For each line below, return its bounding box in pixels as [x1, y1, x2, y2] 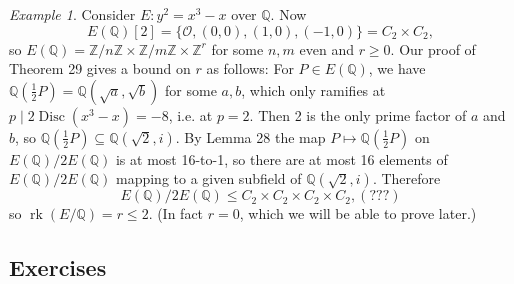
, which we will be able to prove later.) [239, 203, 477, 224]
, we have [368, 58, 426, 79]
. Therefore [372, 168, 441, 189]
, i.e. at [168, 104, 213, 125]
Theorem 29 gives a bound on [9, 58, 191, 79]
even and [299, 38, 354, 59]
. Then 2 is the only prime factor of [249, 104, 467, 125]
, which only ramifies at [241, 79, 386, 100]
